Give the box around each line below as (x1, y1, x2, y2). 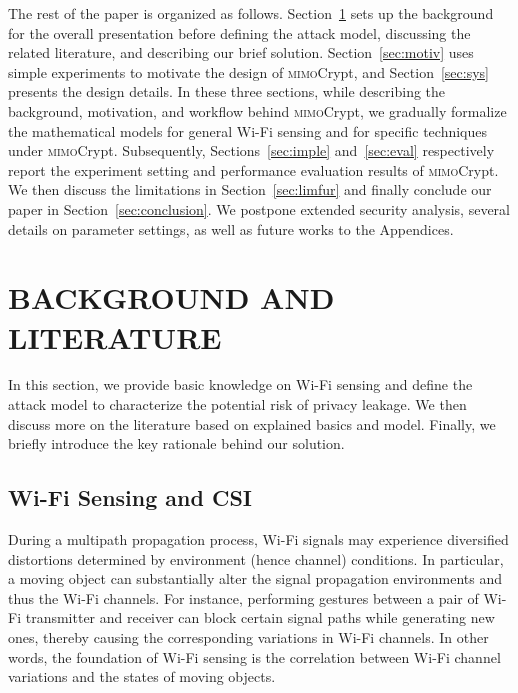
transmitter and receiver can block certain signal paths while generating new (25, 607, 495, 628)
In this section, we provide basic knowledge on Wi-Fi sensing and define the (8, 374, 473, 395)
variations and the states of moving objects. (8, 666, 276, 687)
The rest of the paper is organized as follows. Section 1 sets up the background (8, 3, 494, 23)
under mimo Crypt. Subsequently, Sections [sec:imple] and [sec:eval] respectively (8, 140, 495, 161)
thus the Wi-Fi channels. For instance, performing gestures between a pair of (8, 587, 479, 608)
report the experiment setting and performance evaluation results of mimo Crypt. (8, 159, 499, 180)
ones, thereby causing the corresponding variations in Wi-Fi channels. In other (8, 626, 489, 647)
